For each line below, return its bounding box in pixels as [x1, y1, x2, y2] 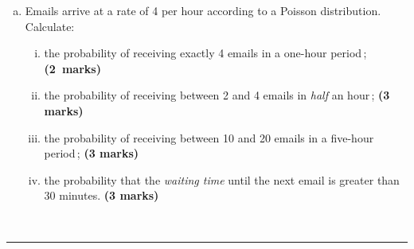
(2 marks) [44, 60, 101, 76]
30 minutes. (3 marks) [44, 187, 159, 204]
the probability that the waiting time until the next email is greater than [44, 171, 400, 188]
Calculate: [25, 18, 75, 34]
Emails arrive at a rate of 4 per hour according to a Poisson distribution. [25, 2, 381, 18]
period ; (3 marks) [44, 145, 139, 161]
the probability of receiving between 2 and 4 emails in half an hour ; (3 [44, 87, 390, 103]
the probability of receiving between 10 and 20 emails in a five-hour [44, 129, 374, 146]
